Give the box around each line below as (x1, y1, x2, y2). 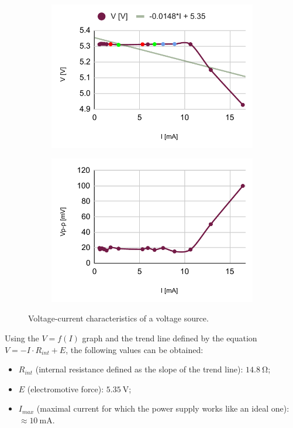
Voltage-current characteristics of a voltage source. (28, 312, 209, 324)
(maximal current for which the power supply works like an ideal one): (36, 402, 289, 415)
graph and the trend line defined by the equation (82, 331, 257, 344)
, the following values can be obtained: (66, 343, 204, 355)
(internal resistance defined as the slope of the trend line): (35, 363, 243, 375)
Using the (5, 331, 39, 344)
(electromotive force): (27, 382, 104, 395)
